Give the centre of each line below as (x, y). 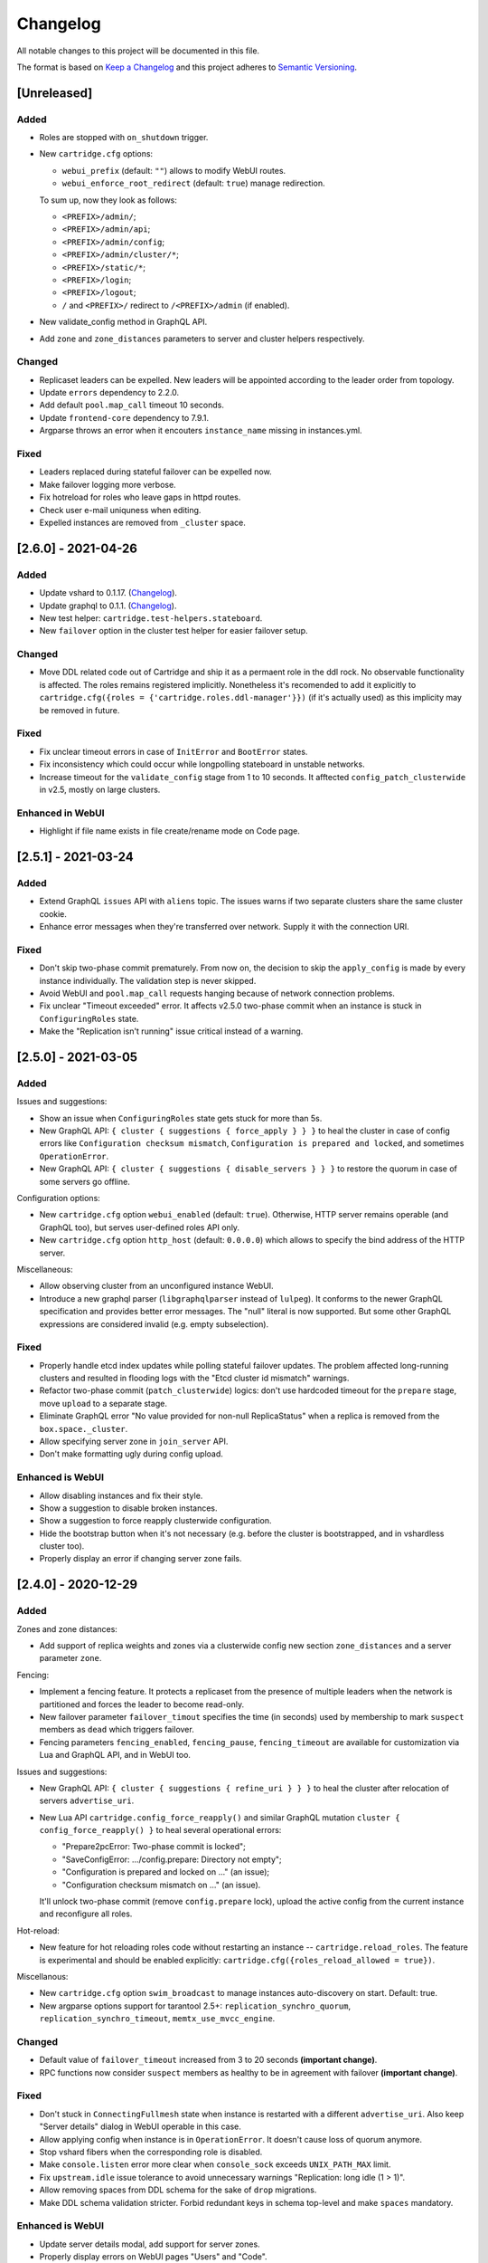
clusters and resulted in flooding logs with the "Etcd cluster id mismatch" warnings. (194, 1378)
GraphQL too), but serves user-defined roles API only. (139, 1227)
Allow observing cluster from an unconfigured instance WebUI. (157, 1286)
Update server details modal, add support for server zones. (150, 2244)
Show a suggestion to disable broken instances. (128, 1508)
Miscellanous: (42, 1977)
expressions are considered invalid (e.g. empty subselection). (154, 1324)
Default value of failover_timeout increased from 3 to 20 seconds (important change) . (208, 2060)
